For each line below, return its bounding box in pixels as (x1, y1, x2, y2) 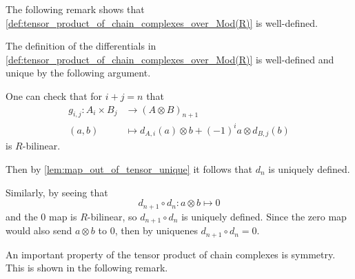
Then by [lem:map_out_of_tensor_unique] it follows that (6, 161, 253, 176)
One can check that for (6, 88, 103, 103)
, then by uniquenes (114, 223, 198, 238)
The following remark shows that (6, 2, 145, 16)
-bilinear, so (87, 209, 137, 223)
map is (49, 209, 77, 223)
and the (6, 209, 38, 223)
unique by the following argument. (6, 65, 151, 80)
